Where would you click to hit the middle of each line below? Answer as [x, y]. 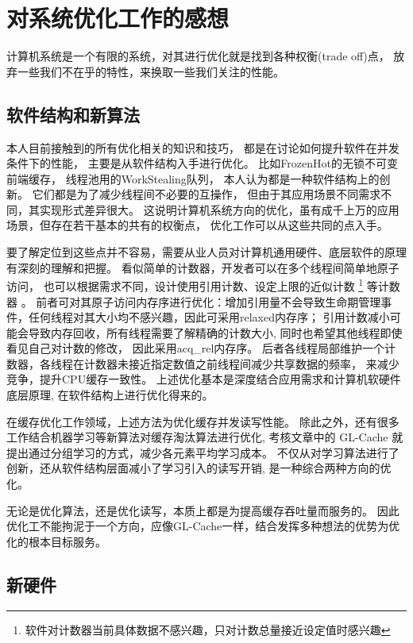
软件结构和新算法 [73, 114]
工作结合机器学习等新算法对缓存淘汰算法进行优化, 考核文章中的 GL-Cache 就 [205, 437]
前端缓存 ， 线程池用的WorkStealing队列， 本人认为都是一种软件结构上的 [193, 178]
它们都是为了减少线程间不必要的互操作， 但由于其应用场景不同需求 [206, 194]
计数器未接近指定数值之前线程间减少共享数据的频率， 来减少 [241, 363]
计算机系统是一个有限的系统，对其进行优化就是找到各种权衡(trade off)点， [198, 56]
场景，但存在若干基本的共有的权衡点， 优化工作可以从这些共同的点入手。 [197, 225]
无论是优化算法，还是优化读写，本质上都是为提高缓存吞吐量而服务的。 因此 [203, 510]
